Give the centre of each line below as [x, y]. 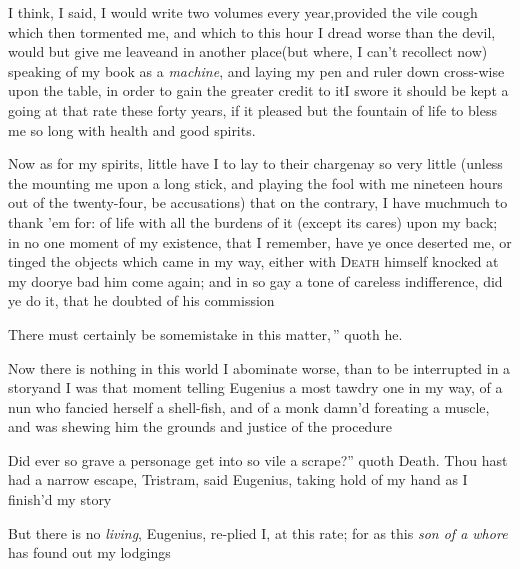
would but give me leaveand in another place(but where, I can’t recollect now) [248, 51]
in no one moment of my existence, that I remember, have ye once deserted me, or [260, 241]
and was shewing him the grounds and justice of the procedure [200, 426]
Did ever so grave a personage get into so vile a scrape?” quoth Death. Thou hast [258, 459]
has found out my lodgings [89, 552]
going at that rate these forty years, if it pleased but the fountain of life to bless [252, 109]
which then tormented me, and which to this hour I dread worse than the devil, [252, 31]
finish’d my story [60, 499]
